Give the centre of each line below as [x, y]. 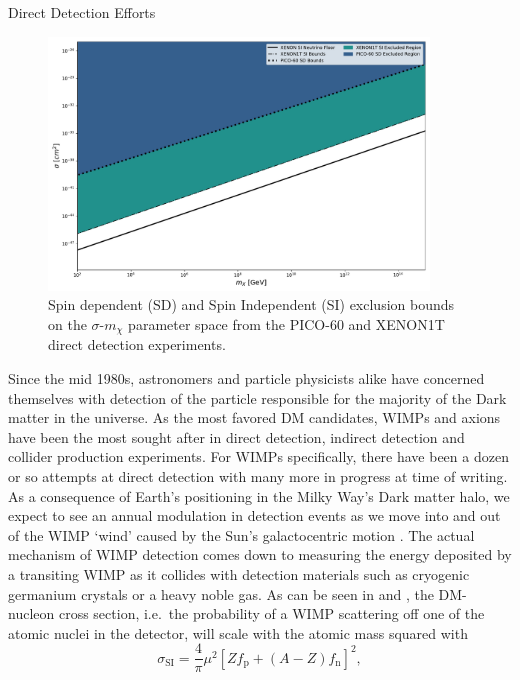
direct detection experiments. [137, 344]
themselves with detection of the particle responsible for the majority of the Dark [257, 397]
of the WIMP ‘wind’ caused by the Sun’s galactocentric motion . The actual [241, 534]
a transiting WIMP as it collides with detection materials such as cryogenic [239, 573]
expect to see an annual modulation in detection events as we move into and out [254, 515]
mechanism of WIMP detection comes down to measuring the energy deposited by [260, 554]
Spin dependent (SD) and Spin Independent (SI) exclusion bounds [251, 304]
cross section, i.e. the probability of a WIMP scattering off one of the [271, 613]
